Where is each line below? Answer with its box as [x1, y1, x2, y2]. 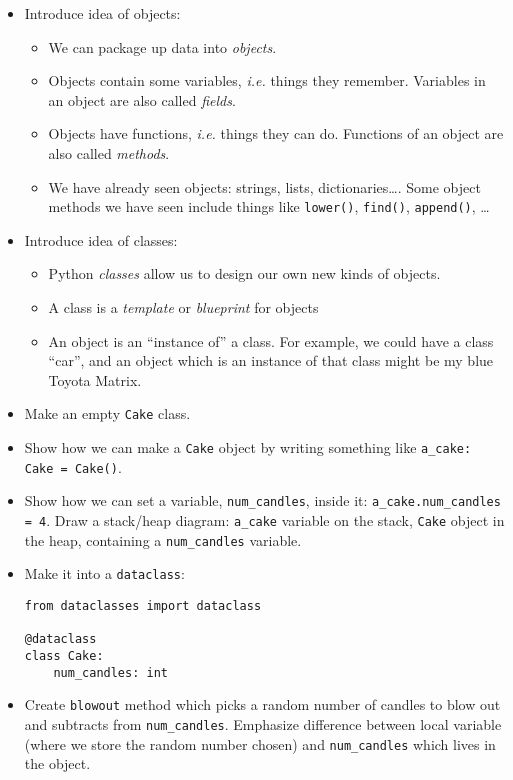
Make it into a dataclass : [24, 563, 185, 584]
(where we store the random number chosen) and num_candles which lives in [24, 733, 496, 754]
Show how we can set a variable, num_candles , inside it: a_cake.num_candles [24, 490, 501, 511]
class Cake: [24, 648, 104, 663]
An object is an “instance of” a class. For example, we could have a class [48, 330, 494, 351]
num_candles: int [53, 665, 168, 680]
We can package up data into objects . [48, 36, 277, 57]
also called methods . [48, 142, 170, 163]
